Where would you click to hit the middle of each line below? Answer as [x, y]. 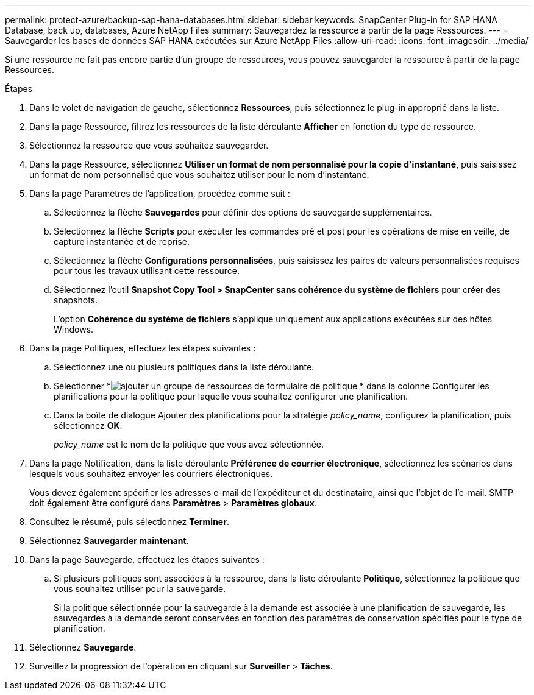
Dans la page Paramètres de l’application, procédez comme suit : [160, 193]
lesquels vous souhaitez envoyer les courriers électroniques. [151, 474]
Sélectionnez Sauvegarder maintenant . [109, 541]
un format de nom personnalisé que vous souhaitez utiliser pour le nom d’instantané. [199, 175]
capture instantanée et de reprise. [122, 242]
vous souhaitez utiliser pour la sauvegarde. [140, 589]
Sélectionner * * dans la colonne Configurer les [272, 386]
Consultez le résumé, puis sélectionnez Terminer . [129, 522]
